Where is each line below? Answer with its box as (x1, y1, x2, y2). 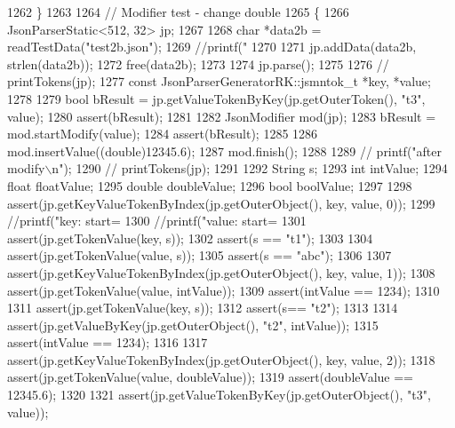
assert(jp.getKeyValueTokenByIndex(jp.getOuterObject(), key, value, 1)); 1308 (7, 263, 435, 281)
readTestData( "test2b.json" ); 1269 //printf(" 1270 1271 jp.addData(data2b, (7, 37, 417, 56)
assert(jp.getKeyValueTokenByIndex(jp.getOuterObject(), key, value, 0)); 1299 (7, 194, 435, 212)
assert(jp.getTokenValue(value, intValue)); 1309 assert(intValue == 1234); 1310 (7, 281, 440, 299)
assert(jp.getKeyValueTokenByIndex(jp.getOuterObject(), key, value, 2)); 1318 (7, 350, 435, 369)
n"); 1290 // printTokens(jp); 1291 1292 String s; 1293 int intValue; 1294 (52, 159, 448, 178)
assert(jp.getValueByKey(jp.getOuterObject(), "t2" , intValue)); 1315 (7, 315, 379, 334)
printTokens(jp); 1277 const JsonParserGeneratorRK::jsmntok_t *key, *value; (7, 72, 431, 91)
